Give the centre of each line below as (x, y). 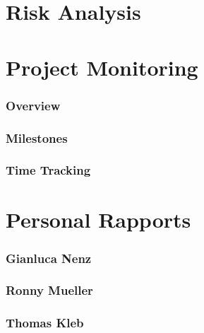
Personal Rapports (98, 220)
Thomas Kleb (45, 323)
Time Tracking (48, 170)
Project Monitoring (102, 67)
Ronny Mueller (49, 290)
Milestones (37, 138)
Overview (33, 105)
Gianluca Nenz (49, 258)
